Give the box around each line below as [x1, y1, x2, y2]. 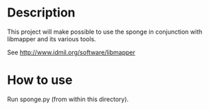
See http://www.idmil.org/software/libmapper [7, 48, 135, 56]
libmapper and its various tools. [7, 34, 96, 43]
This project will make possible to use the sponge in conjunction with [7, 27, 203, 36]
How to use [7, 72, 73, 88]
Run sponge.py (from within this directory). [7, 95, 129, 103]
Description [7, 5, 76, 21]
